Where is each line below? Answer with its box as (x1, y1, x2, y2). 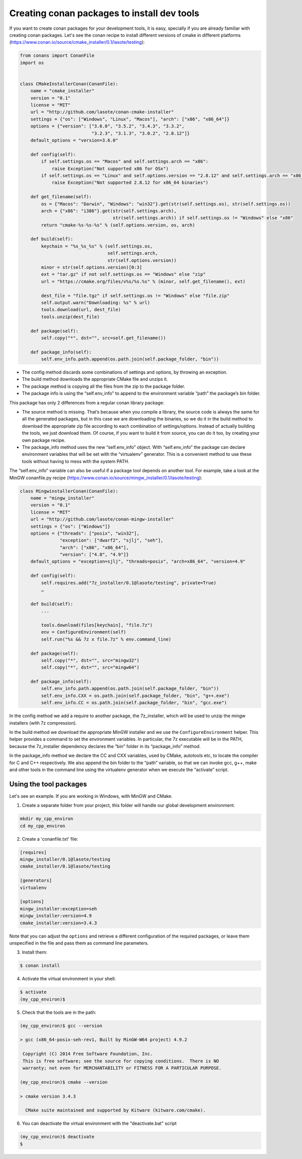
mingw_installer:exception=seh (20, 906, 98, 911)
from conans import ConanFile (20, 53, 95, 59)
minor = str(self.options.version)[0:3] (41, 265, 142, 270)
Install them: (22, 949, 47, 955)
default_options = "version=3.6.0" (30, 138, 118, 143)
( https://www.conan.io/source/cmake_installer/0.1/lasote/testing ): (9, 39, 145, 45)
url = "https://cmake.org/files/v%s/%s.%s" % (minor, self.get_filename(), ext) (41, 278, 246, 284)
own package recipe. (22, 437, 65, 443)
